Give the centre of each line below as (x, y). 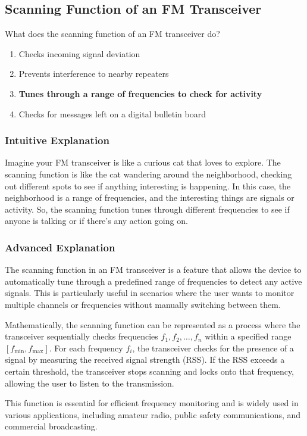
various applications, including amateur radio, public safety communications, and (153, 414)
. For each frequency (86, 348)
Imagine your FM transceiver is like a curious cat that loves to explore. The (143, 162)
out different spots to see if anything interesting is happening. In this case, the (148, 186)
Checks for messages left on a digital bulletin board (112, 113)
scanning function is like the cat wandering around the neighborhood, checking (148, 174)
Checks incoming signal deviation (79, 53)
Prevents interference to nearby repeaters (94, 74)
